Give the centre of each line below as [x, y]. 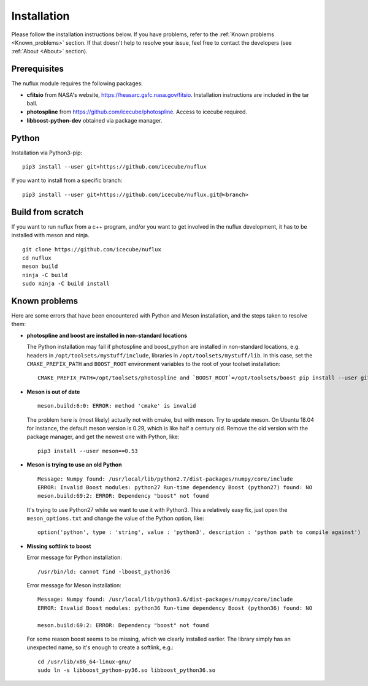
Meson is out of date [53, 392]
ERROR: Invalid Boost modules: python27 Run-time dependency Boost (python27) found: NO [175, 487]
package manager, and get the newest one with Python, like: [103, 437]
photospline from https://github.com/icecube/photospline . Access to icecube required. [137, 112]
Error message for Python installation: [75, 557]
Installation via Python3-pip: [47, 153]
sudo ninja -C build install [66, 284]
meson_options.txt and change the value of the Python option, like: [116, 519]
